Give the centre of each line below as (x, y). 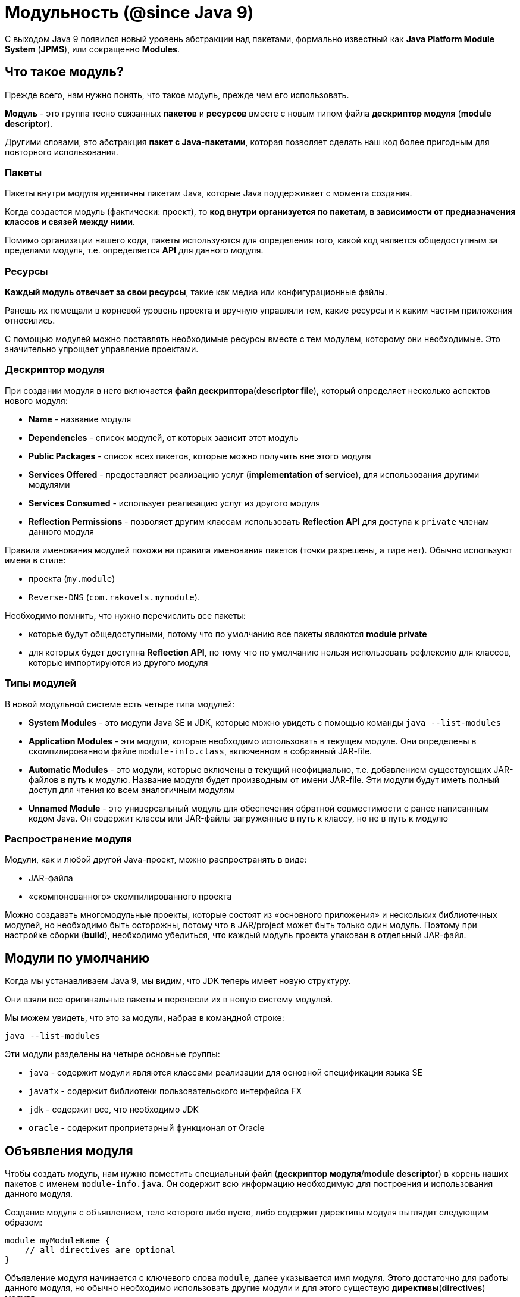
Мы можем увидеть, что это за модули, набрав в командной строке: (145, 1018)
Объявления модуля (69, 1151)
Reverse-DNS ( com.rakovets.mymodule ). (114, 597)
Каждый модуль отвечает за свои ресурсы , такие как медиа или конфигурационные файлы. (196, 292)
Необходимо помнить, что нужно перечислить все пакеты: (125, 615)
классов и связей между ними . (70, 222)
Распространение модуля (68, 839)
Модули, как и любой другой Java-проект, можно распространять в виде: (156, 860)
